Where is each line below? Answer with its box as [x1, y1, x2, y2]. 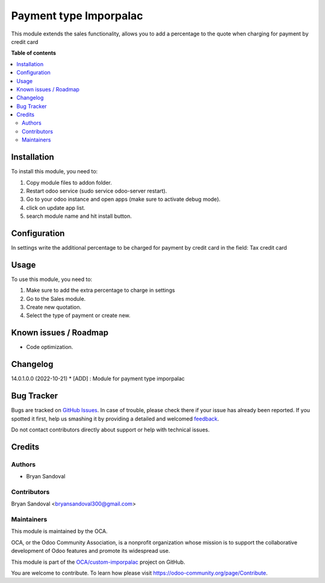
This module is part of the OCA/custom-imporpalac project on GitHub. [11, 558, 185, 566]
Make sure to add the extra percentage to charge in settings [26, 286, 175, 294]
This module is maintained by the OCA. [11, 528, 108, 535]
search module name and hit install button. [26, 212, 132, 220]
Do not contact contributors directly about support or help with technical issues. [11, 426, 210, 433]
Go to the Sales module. [26, 295, 86, 302]
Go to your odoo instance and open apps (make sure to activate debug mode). [26, 196, 221, 203]
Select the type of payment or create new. [26, 312, 131, 319]
